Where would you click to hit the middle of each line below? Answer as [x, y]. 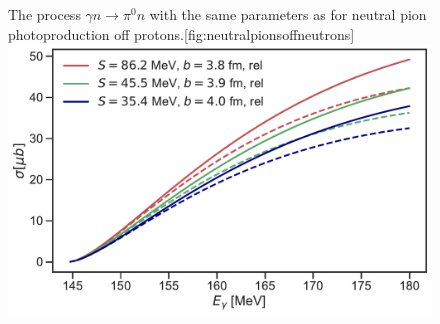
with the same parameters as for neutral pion [288, 14]
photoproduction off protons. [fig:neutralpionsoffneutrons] [181, 33]
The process [44, 14]
